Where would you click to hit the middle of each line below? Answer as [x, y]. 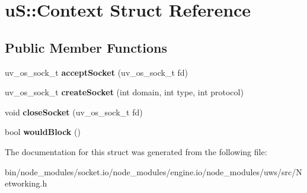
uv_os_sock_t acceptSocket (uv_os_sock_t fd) [97, 72]
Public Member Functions [86, 47]
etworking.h [26, 183]
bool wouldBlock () [43, 132]
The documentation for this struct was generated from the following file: [136, 151]
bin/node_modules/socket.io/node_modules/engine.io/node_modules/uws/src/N [153, 171]
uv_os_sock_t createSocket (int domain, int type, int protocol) [124, 92]
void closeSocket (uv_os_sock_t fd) [74, 112]
